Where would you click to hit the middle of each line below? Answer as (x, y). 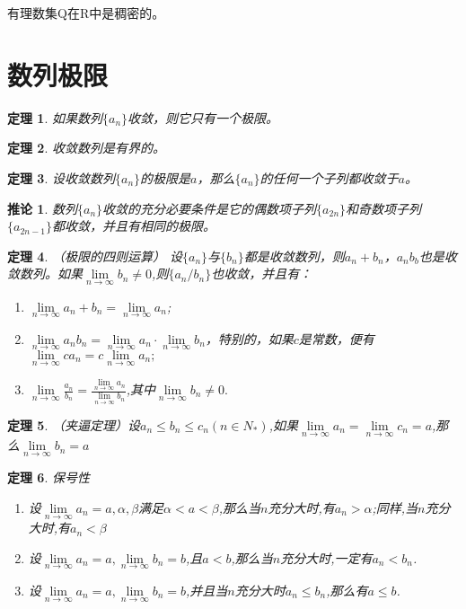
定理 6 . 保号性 (48, 477)
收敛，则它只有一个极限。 (203, 117)
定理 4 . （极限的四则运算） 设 (95, 256)
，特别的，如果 (249, 338)
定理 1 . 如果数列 (55, 117)
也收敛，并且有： (262, 274)
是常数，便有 (336, 338)
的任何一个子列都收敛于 (329, 177)
